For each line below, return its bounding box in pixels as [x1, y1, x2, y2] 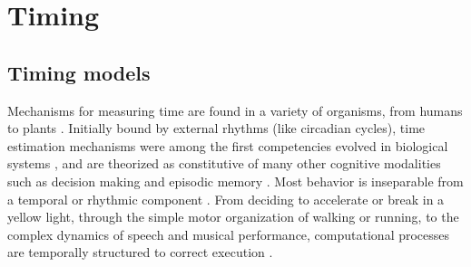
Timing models [7, 58, 151, 86]
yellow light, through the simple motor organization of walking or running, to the [7, 207, 459, 226]
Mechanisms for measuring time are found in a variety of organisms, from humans [7, 100, 463, 119]
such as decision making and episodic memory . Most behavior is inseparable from [7, 171, 464, 190]
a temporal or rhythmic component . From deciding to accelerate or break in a [7, 189, 445, 208]
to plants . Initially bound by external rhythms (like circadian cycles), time [7, 119, 426, 138]
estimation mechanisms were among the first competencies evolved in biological [7, 136, 448, 155]
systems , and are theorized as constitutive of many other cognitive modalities [7, 154, 441, 173]
